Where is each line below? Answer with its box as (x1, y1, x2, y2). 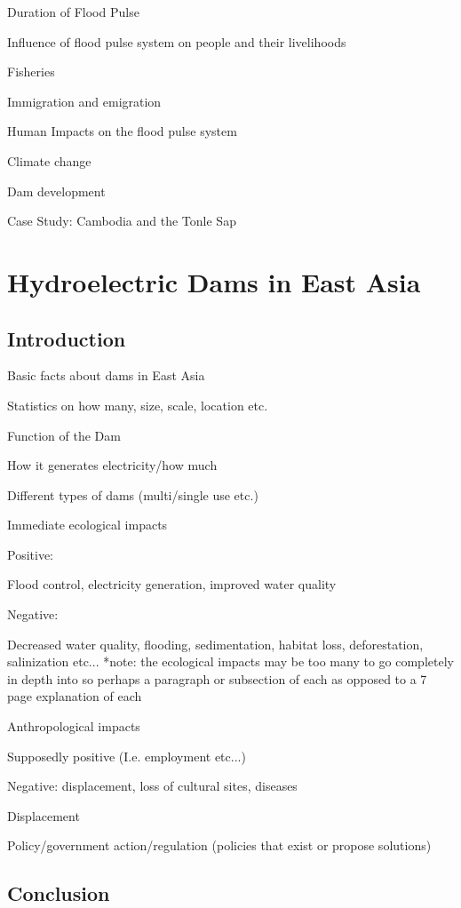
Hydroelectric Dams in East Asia (7, 263, 421, 299)
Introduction (7, 324, 126, 352)
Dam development (7, 181, 106, 200)
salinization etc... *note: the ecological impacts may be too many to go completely (7, 652, 454, 671)
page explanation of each (7, 687, 142, 705)
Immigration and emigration (7, 92, 162, 110)
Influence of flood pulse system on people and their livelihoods (7, 32, 346, 51)
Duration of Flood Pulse (7, 3, 139, 20)
